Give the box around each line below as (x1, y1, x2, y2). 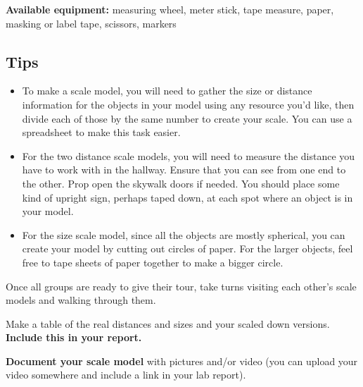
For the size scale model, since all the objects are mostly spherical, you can (22, 227, 345, 242)
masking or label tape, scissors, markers (6, 16, 177, 30)
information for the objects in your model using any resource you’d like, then (22, 97, 355, 111)
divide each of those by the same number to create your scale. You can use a (22, 111, 352, 125)
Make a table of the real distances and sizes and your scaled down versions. (6, 316, 330, 331)
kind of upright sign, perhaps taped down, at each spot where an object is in (22, 190, 353, 204)
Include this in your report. (6, 330, 142, 345)
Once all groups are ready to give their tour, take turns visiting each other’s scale (6, 278, 357, 293)
